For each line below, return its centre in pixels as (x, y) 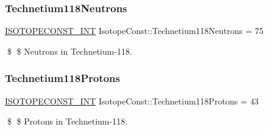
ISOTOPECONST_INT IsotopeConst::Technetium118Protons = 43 (132, 101)
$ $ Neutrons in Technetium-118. (70, 51)
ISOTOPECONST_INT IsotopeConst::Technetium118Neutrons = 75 (134, 31)
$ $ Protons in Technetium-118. (67, 121)
